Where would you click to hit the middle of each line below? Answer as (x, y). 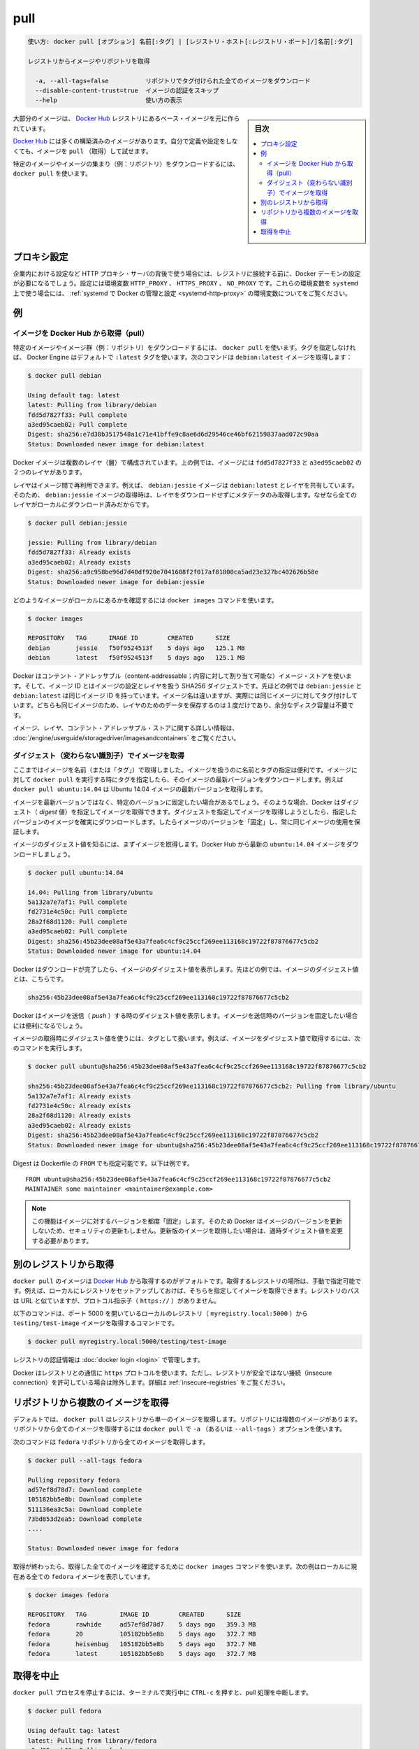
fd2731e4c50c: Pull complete (78, 912)
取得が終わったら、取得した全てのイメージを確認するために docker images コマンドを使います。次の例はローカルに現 (185, 1566)
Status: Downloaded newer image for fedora (103, 1549)
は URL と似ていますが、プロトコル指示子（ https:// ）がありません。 (116, 1301)
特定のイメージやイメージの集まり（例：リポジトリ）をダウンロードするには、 (126, 164)
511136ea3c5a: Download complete (85, 1509)
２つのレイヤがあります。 (50, 472)
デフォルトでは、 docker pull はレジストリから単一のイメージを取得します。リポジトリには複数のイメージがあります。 (187, 1419)
